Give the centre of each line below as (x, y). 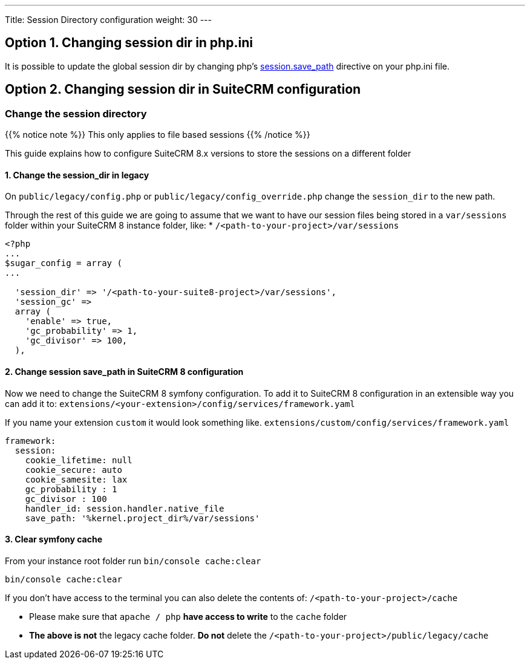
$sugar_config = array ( (64, 263)
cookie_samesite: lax (76, 479)
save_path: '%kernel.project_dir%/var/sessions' (142, 518)
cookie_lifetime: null (79, 460)
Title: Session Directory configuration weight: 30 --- (108, 20)
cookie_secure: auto (74, 470)
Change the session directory (76, 113)
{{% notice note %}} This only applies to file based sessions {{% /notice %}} (158, 135)
